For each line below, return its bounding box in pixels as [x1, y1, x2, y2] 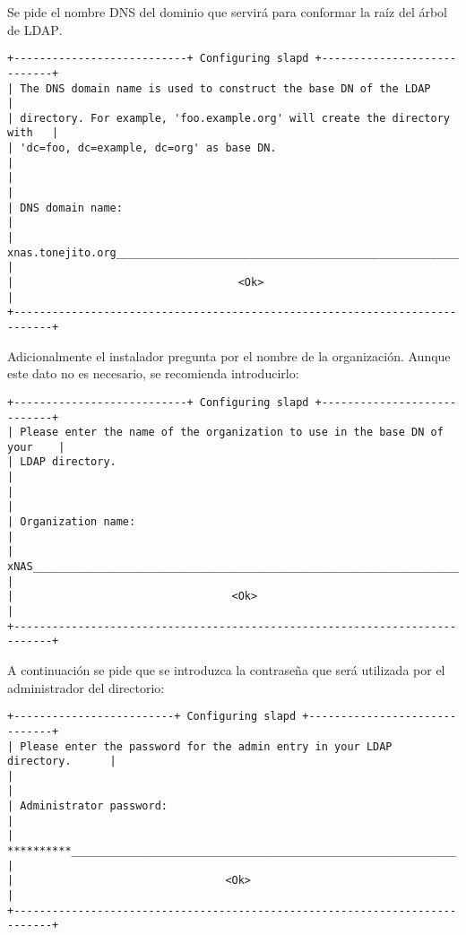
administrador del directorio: [7, 678, 165, 697]
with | [7, 126, 59, 140]
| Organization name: [7, 515, 136, 529]
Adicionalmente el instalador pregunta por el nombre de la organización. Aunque [7, 346, 451, 365]
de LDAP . [7, 20, 63, 39]
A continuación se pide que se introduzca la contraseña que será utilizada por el [7, 661, 445, 679]
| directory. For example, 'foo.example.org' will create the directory [7, 111, 450, 125]
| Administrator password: [7, 800, 168, 813]
